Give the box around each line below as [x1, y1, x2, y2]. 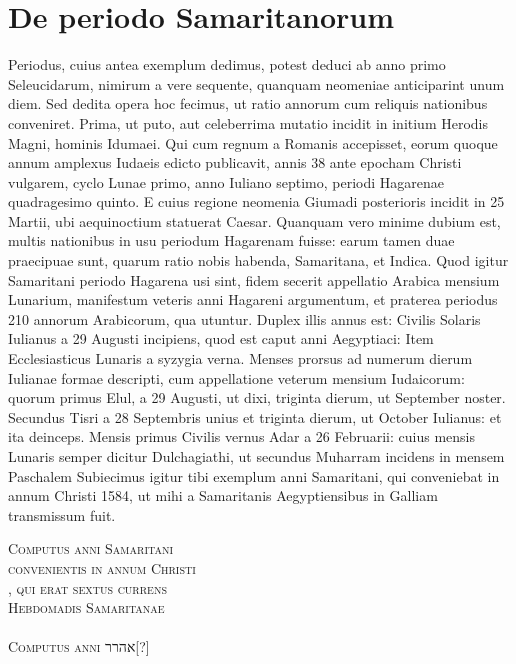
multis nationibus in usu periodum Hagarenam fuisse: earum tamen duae [8, 230, 455, 251]
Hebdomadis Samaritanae [8, 597, 165, 618]
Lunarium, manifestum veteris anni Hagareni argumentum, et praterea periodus [8, 289, 498, 310]
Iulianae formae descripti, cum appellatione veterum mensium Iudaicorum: [8, 367, 465, 388]
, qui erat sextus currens [8, 577, 167, 598]
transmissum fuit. [8, 504, 116, 525]
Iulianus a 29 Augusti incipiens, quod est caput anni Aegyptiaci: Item [8, 328, 434, 349]
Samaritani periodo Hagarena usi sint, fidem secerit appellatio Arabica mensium [8, 269, 500, 290]
